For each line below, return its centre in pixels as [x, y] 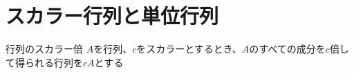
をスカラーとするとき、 [189, 49]
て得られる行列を [44, 62]
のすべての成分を [287, 49]
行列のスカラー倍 [44, 49]
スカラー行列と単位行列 [112, 16]
